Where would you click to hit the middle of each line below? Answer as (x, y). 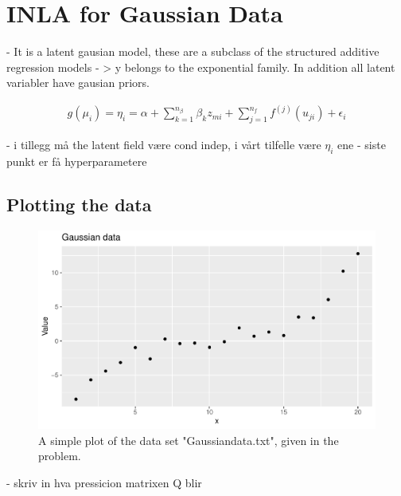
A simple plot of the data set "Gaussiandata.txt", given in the (189, 440)
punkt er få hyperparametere (77, 161)
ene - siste (362, 145)
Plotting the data (79, 204)
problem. (60, 456)
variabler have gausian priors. (78, 83)
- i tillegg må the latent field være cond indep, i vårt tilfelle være (164, 145)
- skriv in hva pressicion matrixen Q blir (104, 482)
